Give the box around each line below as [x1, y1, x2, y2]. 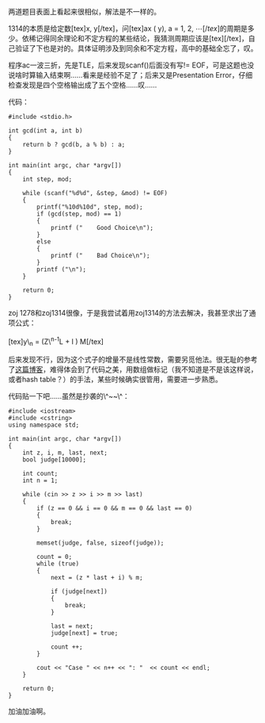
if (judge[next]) [50, 587, 108, 596]
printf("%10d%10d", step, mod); [36, 203, 144, 211]
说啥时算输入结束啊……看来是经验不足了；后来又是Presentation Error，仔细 [8, 71, 253, 79]
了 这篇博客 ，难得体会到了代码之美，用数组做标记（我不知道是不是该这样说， [8, 365, 258, 374]
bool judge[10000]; [22, 456, 87, 464]
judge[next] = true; [50, 629, 119, 637]
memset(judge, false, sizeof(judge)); [36, 539, 165, 547]
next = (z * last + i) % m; [50, 574, 144, 582]
